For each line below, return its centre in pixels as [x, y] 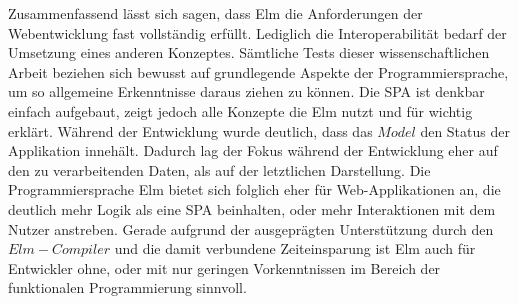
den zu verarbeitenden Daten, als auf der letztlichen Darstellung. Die [219, 169]
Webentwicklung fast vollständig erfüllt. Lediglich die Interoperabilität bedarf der [257, 32]
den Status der [465, 130]
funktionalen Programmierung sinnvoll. [127, 287]
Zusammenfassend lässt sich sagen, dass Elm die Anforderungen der [215, 13]
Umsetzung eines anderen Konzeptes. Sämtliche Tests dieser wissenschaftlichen [249, 52]
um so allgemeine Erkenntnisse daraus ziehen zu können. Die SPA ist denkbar [246, 91]
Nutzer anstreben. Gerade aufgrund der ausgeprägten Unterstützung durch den [251, 228]
